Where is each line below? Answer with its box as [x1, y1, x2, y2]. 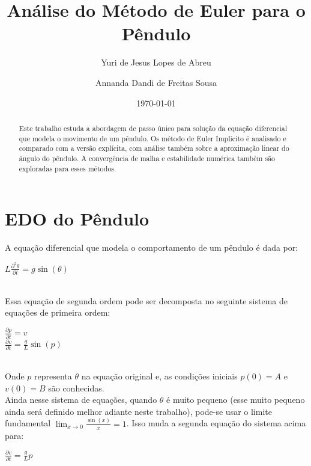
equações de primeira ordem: [5, 306, 110, 319]
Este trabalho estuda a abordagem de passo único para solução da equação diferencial [19, 123, 287, 133]
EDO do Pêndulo [5, 206, 149, 231]
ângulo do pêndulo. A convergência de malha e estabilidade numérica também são [19, 153, 276, 163]
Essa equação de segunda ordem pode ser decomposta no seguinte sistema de [5, 294, 288, 307]
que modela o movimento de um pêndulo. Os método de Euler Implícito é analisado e [19, 133, 286, 143]
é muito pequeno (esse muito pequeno [166, 393, 305, 406]
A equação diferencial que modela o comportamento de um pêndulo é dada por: [5, 241, 298, 254]
